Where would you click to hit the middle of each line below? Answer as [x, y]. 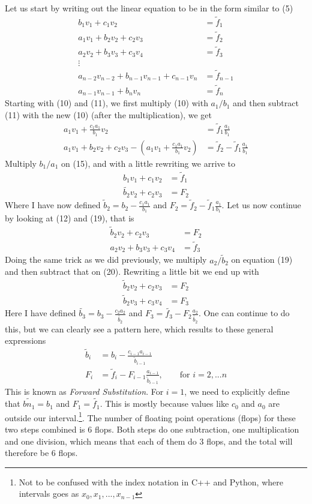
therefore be [27, 453]
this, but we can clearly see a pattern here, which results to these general [139, 328]
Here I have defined [40, 313]
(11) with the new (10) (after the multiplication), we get [108, 114]
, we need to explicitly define [237, 391]
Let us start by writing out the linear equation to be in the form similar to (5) [149, 8]
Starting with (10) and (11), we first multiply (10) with [106, 103]
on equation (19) [262, 259]
